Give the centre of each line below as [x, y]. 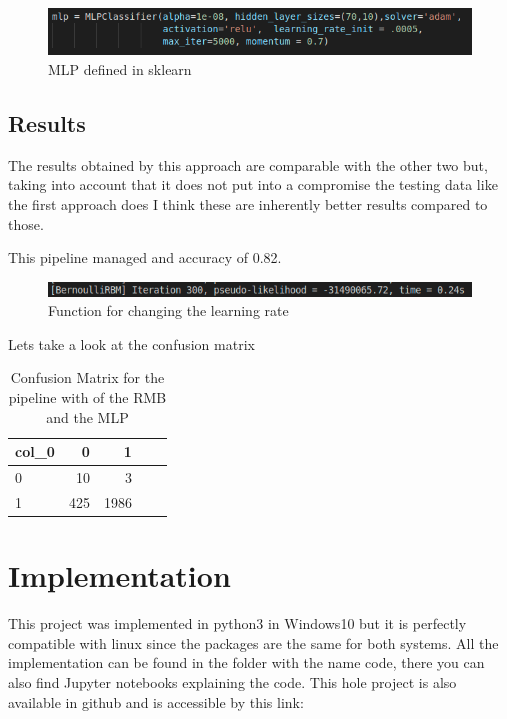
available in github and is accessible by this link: [156, 701]
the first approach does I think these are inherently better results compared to [248, 203]
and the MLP [87, 416]
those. [26, 223]
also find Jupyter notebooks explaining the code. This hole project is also [232, 681]
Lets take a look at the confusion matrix [131, 343]
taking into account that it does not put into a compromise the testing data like [253, 184]
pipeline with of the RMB [87, 397]
